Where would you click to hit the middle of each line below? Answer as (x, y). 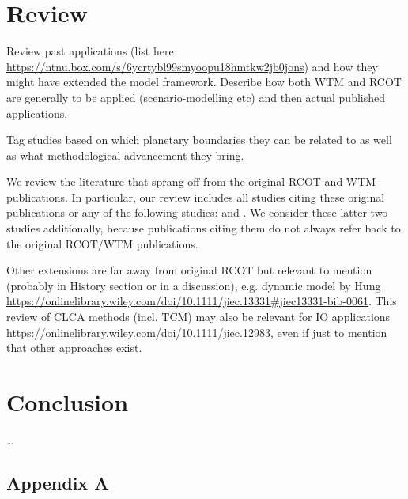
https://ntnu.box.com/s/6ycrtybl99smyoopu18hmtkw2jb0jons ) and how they (192, 66)
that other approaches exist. (74, 348)
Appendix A (58, 482)
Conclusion (68, 402)
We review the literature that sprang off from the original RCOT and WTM (191, 181)
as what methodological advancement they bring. (125, 155)
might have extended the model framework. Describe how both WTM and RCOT (204, 82)
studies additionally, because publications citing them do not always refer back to (204, 228)
